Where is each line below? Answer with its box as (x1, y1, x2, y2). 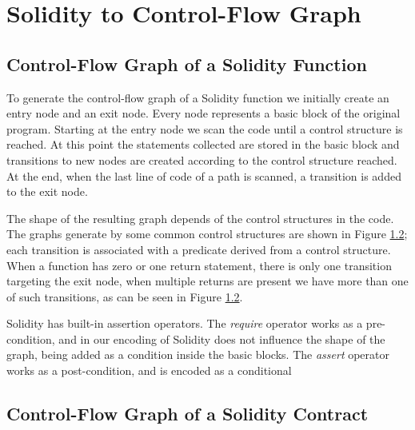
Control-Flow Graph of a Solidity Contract (6, 401, 369, 426)
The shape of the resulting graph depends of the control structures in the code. (6, 209, 394, 226)
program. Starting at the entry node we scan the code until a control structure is (6, 120, 403, 137)
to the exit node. (6, 183, 88, 200)
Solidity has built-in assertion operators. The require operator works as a (6, 315, 363, 332)
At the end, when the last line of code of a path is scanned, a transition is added (6, 167, 401, 184)
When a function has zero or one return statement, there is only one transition (6, 257, 392, 273)
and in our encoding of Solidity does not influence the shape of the (58, 330, 385, 347)
